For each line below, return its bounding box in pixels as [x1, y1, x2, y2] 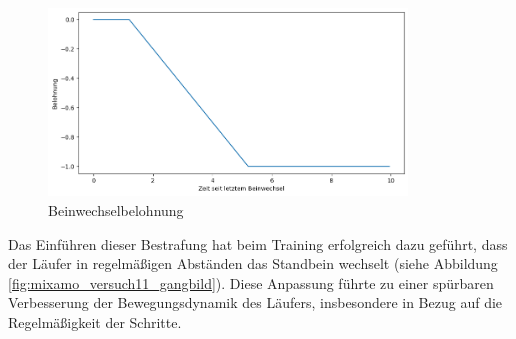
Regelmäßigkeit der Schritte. [8, 311, 182, 332]
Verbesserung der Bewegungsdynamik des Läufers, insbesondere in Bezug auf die [8, 292, 503, 313]
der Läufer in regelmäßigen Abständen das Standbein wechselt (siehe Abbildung [8, 253, 498, 274]
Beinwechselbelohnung [48, 199, 184, 220]
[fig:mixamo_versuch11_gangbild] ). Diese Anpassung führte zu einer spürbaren [8, 272, 494, 293]
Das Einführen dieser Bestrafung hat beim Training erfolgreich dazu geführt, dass [8, 233, 508, 254]
